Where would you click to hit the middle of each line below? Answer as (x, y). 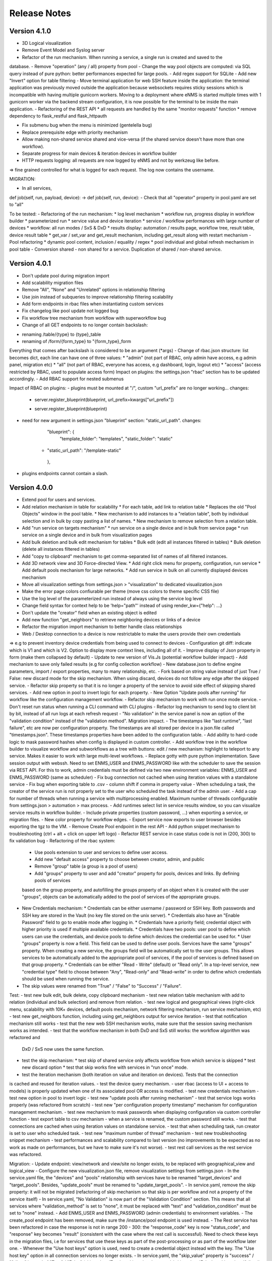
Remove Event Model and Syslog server (63, 50)
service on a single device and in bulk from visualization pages (87, 535)
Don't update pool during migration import (66, 275)
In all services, (37, 188)
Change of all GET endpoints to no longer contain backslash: (85, 325)
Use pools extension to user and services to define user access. (101, 852)
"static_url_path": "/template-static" (84, 450)
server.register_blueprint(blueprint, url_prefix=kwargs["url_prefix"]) (104, 399)
